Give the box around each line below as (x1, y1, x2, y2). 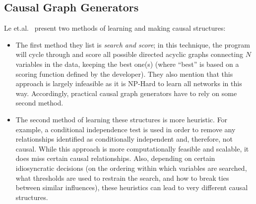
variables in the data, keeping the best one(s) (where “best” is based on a (15, 58, 239, 69)
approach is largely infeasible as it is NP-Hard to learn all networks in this (15, 78, 242, 89)
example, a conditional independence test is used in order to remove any (15, 124, 236, 134)
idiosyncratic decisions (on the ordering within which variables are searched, (15, 162, 247, 173)
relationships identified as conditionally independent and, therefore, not (15, 134, 233, 144)
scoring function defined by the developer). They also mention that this (15, 68, 233, 79)
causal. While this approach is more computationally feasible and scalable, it (15, 143, 249, 153)
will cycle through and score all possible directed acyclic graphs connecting (15, 49, 243, 59)
